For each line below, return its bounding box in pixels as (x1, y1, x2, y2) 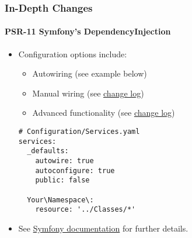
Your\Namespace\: (27, 195, 94, 204)
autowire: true (35, 156, 94, 165)
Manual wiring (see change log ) (32, 87, 144, 99)
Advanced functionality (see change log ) (32, 106, 175, 119)
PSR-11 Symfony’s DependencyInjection (5, 25, 171, 37)
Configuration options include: (18, 47, 127, 60)
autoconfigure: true (35, 166, 115, 175)
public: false (35, 176, 90, 185)
